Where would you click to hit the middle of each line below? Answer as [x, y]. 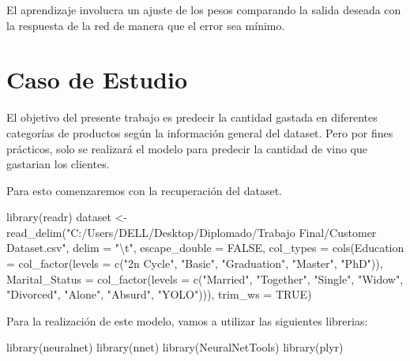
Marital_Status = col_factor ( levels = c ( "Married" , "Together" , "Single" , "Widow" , [205, 278]
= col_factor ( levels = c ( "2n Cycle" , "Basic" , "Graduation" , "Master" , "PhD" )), [195, 263]
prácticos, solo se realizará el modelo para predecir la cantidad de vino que [187, 148]
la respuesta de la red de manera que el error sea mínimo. [146, 25]
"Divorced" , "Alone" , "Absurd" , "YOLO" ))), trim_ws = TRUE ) [159, 294]
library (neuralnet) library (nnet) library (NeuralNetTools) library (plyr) [175, 347]
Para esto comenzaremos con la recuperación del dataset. [144, 190]
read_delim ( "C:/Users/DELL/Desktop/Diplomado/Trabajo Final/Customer [192, 232]
